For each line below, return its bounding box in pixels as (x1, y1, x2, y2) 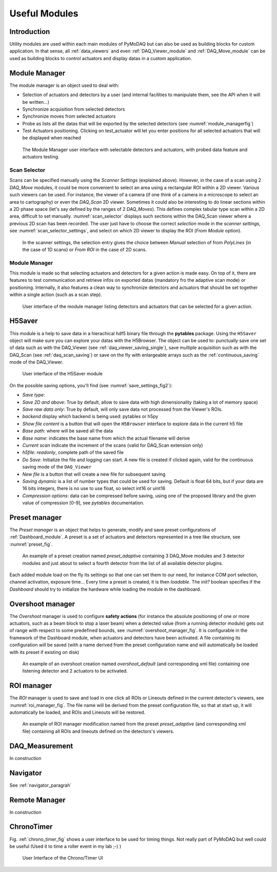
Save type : (22, 392, 46, 398)
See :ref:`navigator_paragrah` (9, 782, 72, 788)
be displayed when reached (22, 135, 82, 141)
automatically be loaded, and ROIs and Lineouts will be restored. (9, 710, 146, 716)
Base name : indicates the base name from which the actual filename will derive (22, 435, 190, 441)
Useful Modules (9, 8, 78, 19)
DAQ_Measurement (9, 741, 73, 750)
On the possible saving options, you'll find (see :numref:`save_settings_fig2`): (9, 382, 173, 388)
